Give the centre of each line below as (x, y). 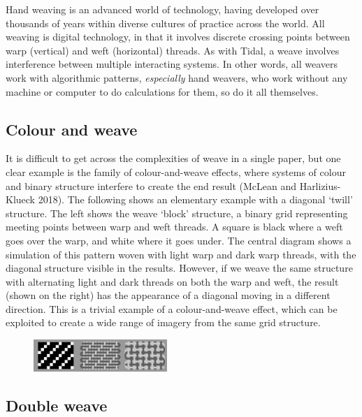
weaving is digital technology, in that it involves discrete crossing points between (178, 37)
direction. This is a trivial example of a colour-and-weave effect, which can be (172, 308)
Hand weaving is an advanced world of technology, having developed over (162, 9)
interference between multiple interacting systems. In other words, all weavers (172, 64)
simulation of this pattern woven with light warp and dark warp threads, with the (181, 254)
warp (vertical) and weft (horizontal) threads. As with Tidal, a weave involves (173, 50)
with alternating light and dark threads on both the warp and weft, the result (172, 281)
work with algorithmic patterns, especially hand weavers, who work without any (177, 77)
